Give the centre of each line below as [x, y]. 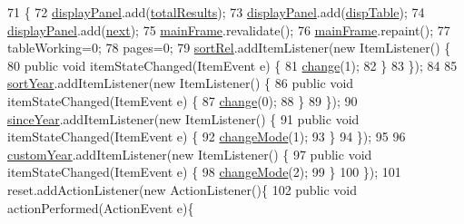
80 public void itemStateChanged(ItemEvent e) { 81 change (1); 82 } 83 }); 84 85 [232, 65]
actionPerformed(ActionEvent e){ [101, 207]
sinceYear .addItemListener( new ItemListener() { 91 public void [183, 118]
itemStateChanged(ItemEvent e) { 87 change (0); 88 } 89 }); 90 [183, 100]
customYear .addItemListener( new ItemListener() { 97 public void [190, 154]
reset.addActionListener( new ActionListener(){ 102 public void [183, 189]
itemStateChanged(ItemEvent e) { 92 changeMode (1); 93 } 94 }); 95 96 [207, 136]
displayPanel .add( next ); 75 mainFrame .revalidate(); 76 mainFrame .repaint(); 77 [229, 29]
